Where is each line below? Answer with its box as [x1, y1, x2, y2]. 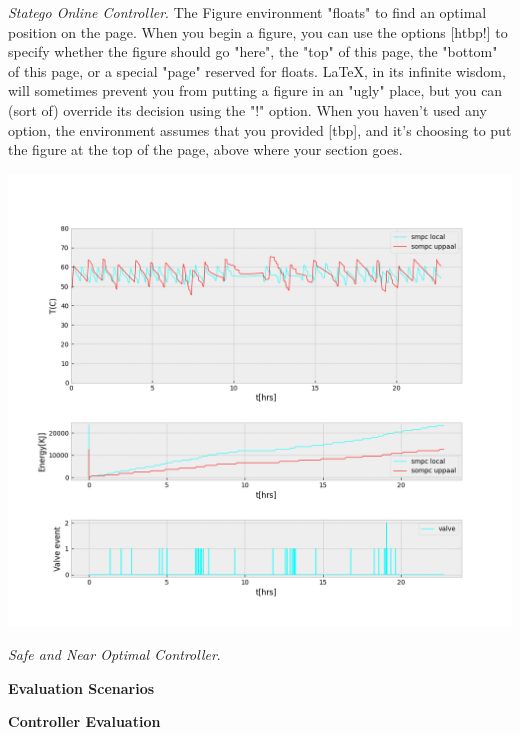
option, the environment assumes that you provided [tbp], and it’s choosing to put [8, 119, 512, 140]
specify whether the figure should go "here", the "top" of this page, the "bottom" [8, 41, 498, 62]
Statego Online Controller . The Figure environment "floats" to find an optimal [8, 2, 487, 22]
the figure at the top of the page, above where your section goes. [8, 139, 403, 160]
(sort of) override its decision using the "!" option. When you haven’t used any [8, 99, 487, 120]
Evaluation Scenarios [8, 677, 155, 698]
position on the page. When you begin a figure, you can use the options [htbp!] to [8, 21, 508, 42]
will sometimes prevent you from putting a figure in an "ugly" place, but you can [8, 80, 503, 101]
